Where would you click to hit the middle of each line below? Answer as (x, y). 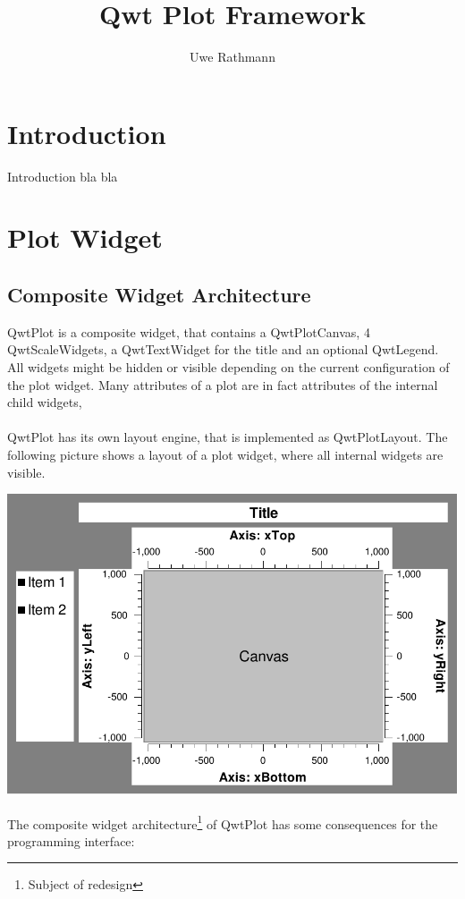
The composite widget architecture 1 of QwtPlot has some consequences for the (223, 822)
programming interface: (71, 840)
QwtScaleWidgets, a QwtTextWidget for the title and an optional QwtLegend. (223, 349)
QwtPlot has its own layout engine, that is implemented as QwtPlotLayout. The (228, 437)
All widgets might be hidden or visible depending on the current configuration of (228, 367)
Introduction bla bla (63, 176)
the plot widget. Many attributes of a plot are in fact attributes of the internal (223, 384)
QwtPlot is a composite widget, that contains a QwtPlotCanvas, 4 (189, 331)
